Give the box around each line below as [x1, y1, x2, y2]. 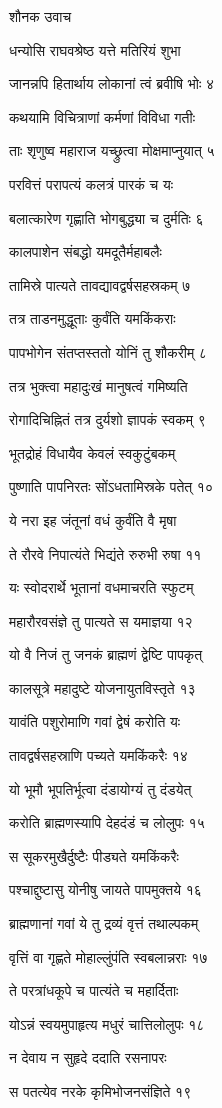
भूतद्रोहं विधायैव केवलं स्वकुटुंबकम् [9, 442, 176, 463]
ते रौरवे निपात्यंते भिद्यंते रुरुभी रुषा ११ [9, 543, 202, 564]
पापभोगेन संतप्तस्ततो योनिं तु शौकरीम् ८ [9, 341, 207, 362]
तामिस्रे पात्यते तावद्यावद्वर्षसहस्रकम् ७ [9, 274, 191, 295]
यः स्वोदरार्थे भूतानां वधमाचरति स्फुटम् [9, 577, 194, 598]
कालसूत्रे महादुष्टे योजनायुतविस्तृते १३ [9, 677, 196, 698]
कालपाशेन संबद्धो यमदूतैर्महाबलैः [9, 241, 162, 262]
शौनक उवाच [9, 6, 72, 26]
